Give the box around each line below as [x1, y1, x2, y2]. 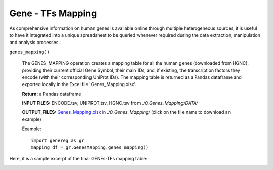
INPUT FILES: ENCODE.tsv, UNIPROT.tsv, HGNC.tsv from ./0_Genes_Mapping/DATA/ [22, 100, 198, 106]
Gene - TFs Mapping [9, 8, 97, 19]
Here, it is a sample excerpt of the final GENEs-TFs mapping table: [9, 156, 148, 162]
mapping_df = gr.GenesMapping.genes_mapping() [31, 145, 149, 150]
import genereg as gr [31, 137, 84, 143]
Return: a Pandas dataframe [22, 91, 81, 97]
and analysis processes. [9, 39, 60, 46]
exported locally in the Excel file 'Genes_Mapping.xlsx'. [22, 81, 136, 88]
